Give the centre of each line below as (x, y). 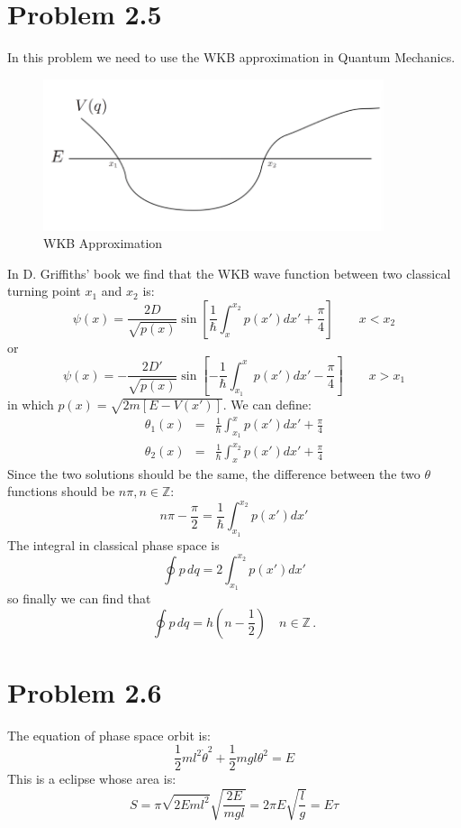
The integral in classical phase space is (113, 544)
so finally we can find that (79, 598)
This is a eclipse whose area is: (92, 779)
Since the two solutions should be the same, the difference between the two (214, 473)
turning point (44, 291)
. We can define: (267, 404)
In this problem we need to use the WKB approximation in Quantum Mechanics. (231, 57)
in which (31, 404)
